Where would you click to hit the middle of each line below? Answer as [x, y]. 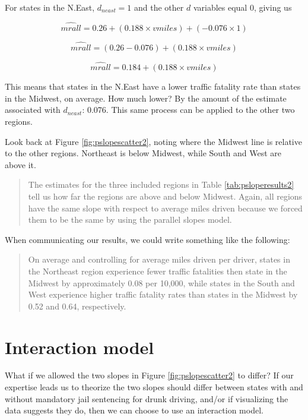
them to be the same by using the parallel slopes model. [130, 220]
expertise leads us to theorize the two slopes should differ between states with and [154, 387]
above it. [20, 164]
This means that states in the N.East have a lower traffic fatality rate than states [153, 86]
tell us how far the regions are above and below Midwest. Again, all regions [165, 196]
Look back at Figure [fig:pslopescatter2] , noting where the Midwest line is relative [153, 141]
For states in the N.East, [50, 7]
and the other [159, 7]
